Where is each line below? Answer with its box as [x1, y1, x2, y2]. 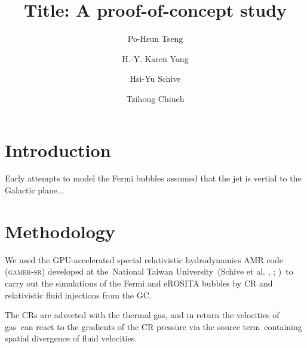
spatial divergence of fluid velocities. [5, 332, 137, 344]
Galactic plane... [5, 184, 65, 196]
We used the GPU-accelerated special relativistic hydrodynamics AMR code [5, 253, 284, 266]
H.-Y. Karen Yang [122, 52, 189, 64]
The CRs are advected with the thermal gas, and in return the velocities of [5, 309, 280, 321]
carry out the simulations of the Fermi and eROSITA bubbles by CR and [5, 276, 273, 289]
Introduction [5, 137, 111, 162]
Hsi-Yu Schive [130, 72, 181, 85]
